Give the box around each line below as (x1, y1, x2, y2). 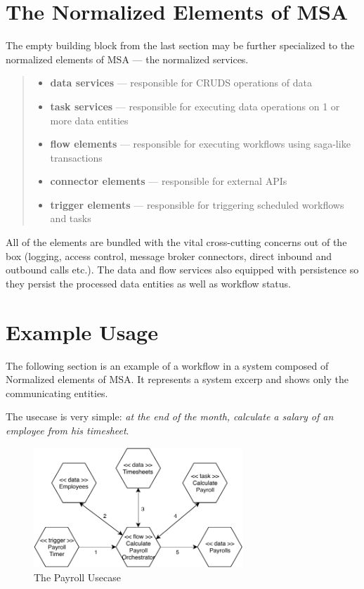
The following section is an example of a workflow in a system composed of (6, 358, 329, 373)
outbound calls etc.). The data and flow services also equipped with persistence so (6, 262, 359, 277)
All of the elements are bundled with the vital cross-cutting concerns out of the (6, 235, 347, 250)
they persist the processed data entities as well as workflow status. (6, 276, 291, 290)
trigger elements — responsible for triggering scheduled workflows (50, 197, 344, 212)
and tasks (50, 211, 91, 226)
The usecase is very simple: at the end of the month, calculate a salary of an (6, 409, 334, 424)
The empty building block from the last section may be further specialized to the (6, 38, 355, 53)
